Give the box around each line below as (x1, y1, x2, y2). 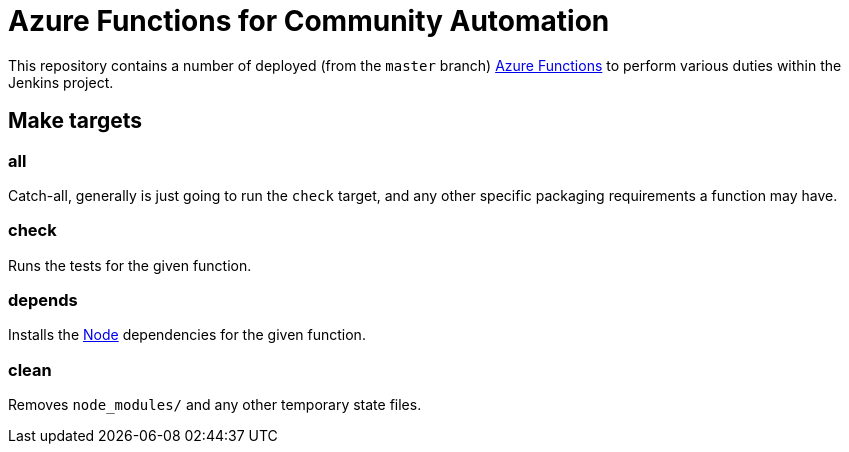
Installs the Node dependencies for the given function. (8, 326, 366, 344)
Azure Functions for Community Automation (8, 4, 610, 38)
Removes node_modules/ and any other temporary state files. (8, 396, 422, 414)
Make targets (8, 108, 143, 134)
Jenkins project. (8, 73, 114, 91)
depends (8, 290, 78, 311)
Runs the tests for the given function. (8, 256, 252, 274)
